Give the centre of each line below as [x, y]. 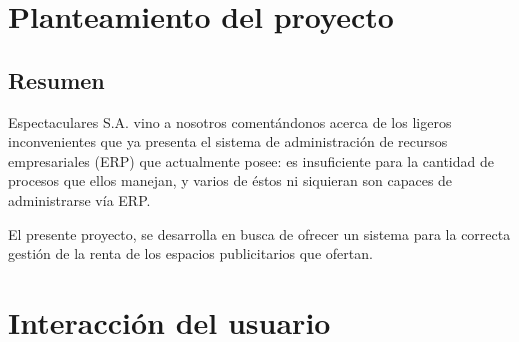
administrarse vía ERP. [79, 199]
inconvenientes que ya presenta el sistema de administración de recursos [228, 141]
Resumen [56, 79]
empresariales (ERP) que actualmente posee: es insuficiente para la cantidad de [251, 160]
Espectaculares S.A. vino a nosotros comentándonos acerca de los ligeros [230, 121]
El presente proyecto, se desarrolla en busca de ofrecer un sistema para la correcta [259, 233]
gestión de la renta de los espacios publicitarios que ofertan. [190, 253]
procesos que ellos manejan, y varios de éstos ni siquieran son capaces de [230, 180]
